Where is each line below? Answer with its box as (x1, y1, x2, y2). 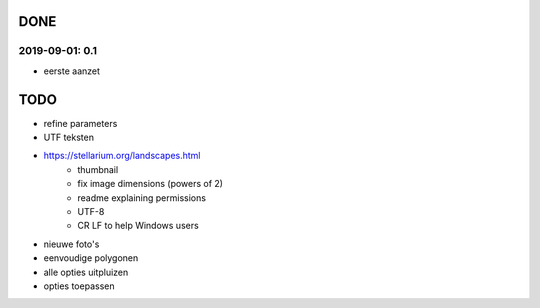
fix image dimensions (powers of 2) (77, 178, 224, 190)
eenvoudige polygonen (43, 252, 139, 264)
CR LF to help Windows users (77, 220, 199, 232)
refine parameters (43, 117, 118, 129)
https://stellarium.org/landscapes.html (43, 150, 201, 162)
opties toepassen (43, 280, 115, 292)
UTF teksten (43, 131, 95, 144)
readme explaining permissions (77, 191, 207, 204)
